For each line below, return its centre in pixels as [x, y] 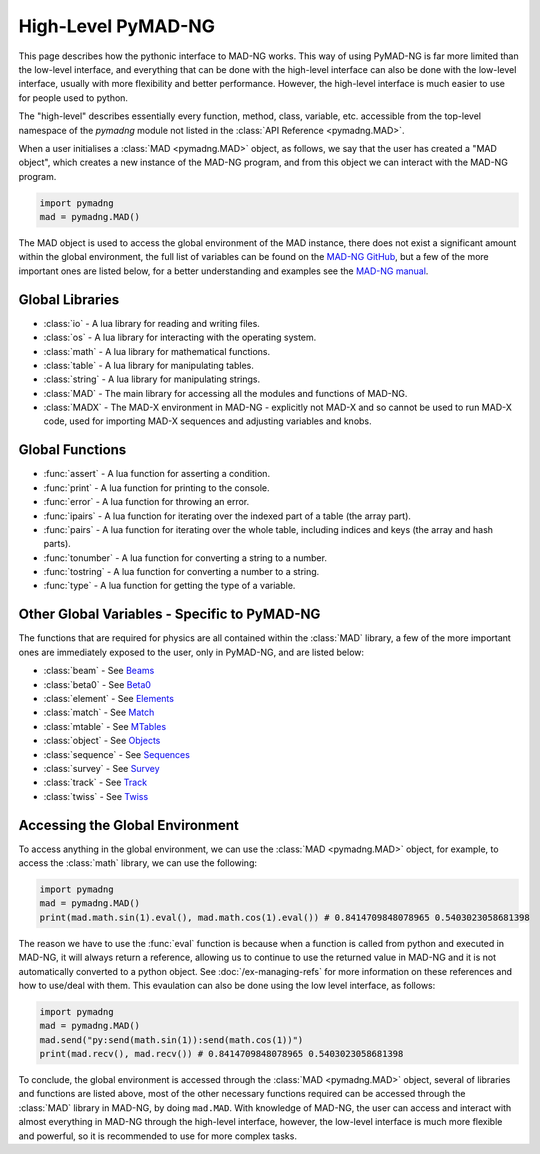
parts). [57, 544]
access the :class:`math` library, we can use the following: [138, 862]
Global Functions [72, 450]
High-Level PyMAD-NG [116, 26]
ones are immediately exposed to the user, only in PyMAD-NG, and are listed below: [191, 652]
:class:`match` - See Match [99, 712]
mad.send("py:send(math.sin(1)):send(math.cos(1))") [171, 1039]
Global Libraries [69, 299]
